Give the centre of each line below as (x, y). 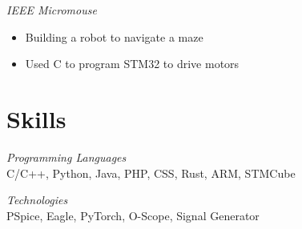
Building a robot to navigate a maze (114, 36)
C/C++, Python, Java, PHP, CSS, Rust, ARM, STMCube (151, 173)
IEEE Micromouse (52, 10)
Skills (36, 118)
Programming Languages (66, 157)
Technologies (37, 200)
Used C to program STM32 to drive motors (132, 64)
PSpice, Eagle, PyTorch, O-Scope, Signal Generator (133, 215)
